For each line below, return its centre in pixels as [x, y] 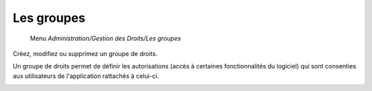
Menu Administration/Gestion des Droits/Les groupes [106, 38]
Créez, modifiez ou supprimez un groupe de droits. [85, 53]
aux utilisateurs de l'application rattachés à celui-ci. [86, 76]
